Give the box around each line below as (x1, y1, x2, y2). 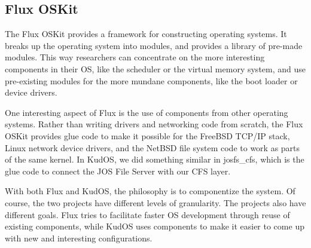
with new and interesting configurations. (5, 231, 153, 244)
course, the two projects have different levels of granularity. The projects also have (5, 196, 306, 209)
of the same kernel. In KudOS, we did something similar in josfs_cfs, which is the (5, 153, 304, 166)
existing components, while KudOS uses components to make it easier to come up (5, 220, 304, 232)
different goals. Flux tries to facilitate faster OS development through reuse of (5, 208, 290, 221)
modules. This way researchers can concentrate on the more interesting (5, 51, 265, 63)
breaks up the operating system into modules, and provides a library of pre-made (5, 39, 303, 51)
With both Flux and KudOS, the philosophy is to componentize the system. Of (5, 185, 295, 197)
